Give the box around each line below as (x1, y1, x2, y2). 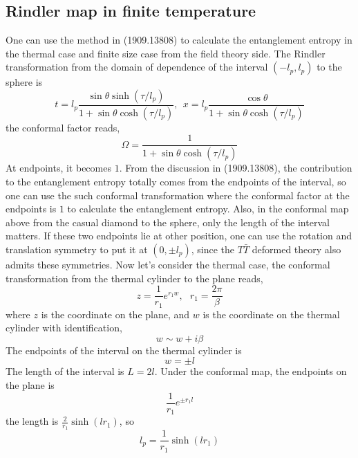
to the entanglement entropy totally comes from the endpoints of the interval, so (6, 174, 346, 188)
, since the (191, 241, 235, 256)
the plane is (6, 378, 55, 392)
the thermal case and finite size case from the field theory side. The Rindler (6, 46, 326, 60)
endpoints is (6, 201, 57, 216)
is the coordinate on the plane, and (41, 306, 190, 321)
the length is (6, 414, 59, 428)
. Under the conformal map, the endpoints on (154, 364, 347, 378)
